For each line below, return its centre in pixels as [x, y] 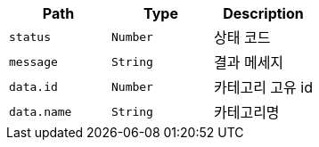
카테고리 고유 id [263, 87]
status [30, 37]
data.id [33, 86]
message [33, 61]
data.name [41, 111]
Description [263, 13]
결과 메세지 [249, 62]
